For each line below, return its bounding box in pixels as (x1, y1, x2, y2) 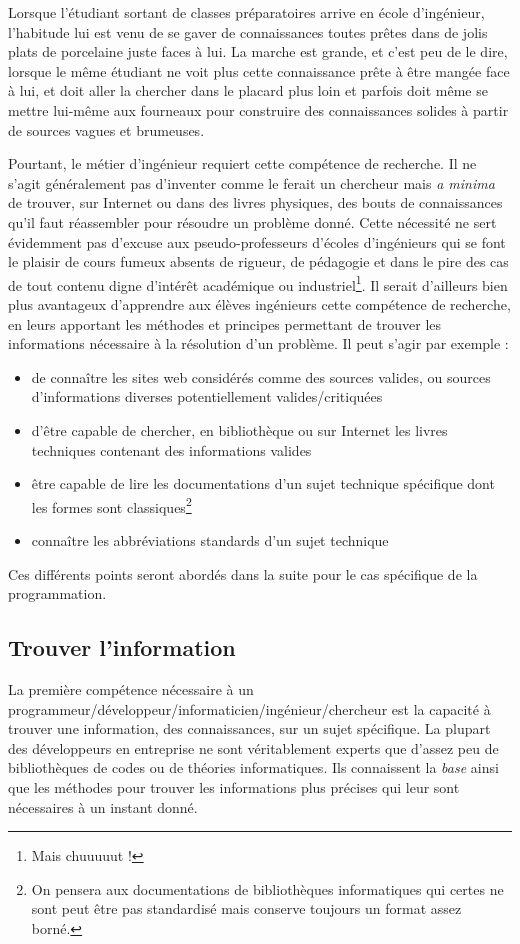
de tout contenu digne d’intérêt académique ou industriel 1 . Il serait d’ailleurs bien (8, 271, 508, 295)
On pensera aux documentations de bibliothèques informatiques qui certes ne (31, 878, 504, 899)
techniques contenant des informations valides (31, 439, 312, 460)
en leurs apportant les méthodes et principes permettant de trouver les (8, 313, 442, 334)
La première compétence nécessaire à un (8, 678, 254, 699)
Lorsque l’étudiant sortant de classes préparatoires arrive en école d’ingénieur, (8, 2, 485, 22)
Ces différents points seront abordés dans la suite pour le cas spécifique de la (8, 563, 478, 584)
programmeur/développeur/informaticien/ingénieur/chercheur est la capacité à (8, 698, 491, 719)
